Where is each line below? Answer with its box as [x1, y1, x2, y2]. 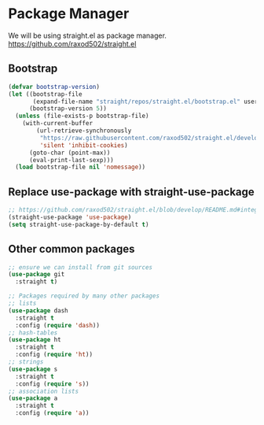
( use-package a [8, 394, 58, 402]
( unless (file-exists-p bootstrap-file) [15, 112, 149, 120]
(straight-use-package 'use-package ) [8, 213, 132, 221]
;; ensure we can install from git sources [8, 263, 153, 272]
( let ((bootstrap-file [8, 90, 82, 98]
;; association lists [8, 387, 79, 395]
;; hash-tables [8, 328, 58, 337]
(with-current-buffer [22, 120, 93, 128]
